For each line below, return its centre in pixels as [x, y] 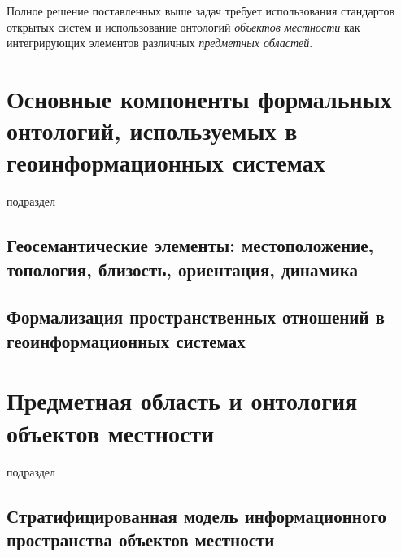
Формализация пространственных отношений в [196, 317]
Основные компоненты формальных [199, 98]
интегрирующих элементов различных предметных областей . [160, 43]
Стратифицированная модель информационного [196, 515]
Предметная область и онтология [182, 400]
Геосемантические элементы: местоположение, [190, 245]
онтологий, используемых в [152, 131]
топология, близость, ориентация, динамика [183, 269]
